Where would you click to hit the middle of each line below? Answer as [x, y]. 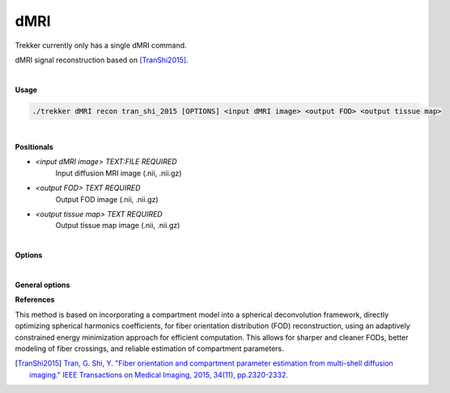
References [35, 300]
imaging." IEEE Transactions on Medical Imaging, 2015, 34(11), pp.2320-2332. [159, 374]
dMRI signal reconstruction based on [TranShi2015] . [102, 60]
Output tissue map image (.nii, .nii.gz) [118, 226]
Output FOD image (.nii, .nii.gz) [107, 199]
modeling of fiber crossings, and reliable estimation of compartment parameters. [150, 349]
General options [42, 285]
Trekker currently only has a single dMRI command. [101, 45]
